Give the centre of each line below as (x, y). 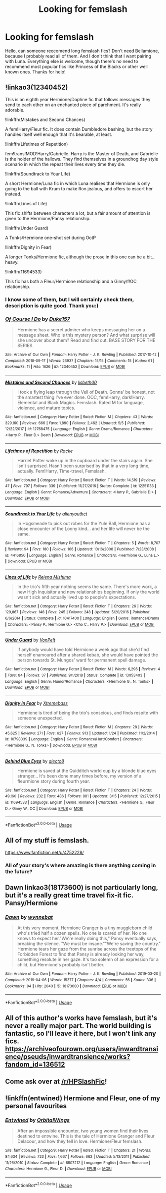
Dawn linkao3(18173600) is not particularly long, (82, 888)
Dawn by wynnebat (29, 917)
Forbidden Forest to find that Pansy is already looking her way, (81, 954)
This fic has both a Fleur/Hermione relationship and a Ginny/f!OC (71, 281)
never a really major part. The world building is (78, 1026)
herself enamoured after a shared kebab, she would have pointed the (87, 655)
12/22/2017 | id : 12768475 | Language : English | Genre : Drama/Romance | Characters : (79, 429)
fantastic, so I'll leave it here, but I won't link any (81, 1034)
